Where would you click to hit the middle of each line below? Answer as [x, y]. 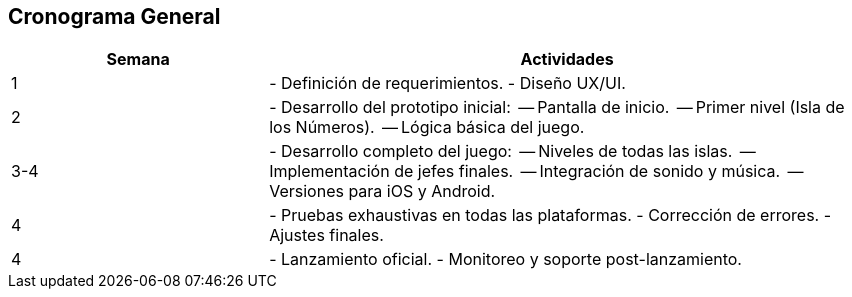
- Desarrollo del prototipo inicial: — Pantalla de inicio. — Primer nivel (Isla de [557, 107]
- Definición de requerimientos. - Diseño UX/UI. [447, 83]
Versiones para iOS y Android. [382, 191]
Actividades [567, 59]
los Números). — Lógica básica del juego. [427, 127]
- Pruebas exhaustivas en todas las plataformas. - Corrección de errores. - [550, 215]
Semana [138, 59]
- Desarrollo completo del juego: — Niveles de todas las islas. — [512, 151]
